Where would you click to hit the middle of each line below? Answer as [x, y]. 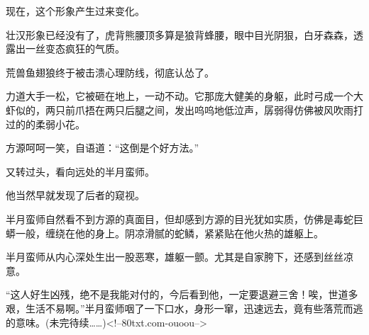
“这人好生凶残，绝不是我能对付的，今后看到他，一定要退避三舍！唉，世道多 [182, 294]
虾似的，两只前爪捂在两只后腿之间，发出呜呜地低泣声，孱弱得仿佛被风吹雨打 [184, 109]
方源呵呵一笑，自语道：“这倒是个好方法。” [103, 148]
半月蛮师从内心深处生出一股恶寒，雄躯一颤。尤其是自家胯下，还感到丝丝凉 [180, 257]
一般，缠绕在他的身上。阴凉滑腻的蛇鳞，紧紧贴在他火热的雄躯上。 [169, 233]
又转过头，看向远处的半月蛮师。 [80, 171]
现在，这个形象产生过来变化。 [75, 11]
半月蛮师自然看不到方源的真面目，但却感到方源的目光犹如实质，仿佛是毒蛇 [180, 218]
